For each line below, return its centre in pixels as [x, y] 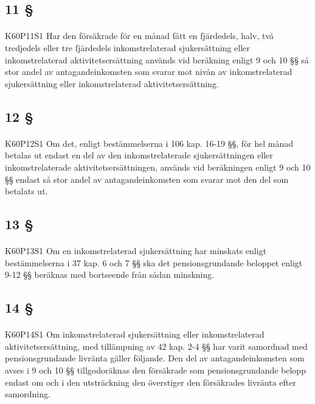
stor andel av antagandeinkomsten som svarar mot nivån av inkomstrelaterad [149, 72]
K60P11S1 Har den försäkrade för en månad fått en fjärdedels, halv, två [139, 36]
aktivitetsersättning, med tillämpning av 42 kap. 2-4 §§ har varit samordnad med [156, 346]
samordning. [28, 394]
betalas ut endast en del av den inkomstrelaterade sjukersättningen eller [139, 155]
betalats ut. [26, 191]
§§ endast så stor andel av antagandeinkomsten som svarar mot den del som [147, 179]
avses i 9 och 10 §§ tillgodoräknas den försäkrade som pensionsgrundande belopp [155, 370]
